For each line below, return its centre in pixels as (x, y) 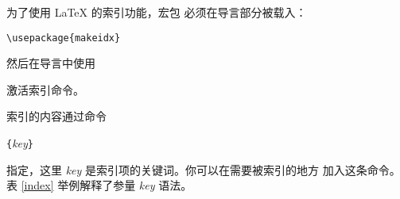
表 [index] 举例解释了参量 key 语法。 (99, 185)
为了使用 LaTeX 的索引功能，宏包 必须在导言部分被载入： (157, 12)
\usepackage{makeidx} (64, 38)
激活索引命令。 (45, 89)
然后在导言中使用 (51, 63)
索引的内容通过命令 (56, 116)
